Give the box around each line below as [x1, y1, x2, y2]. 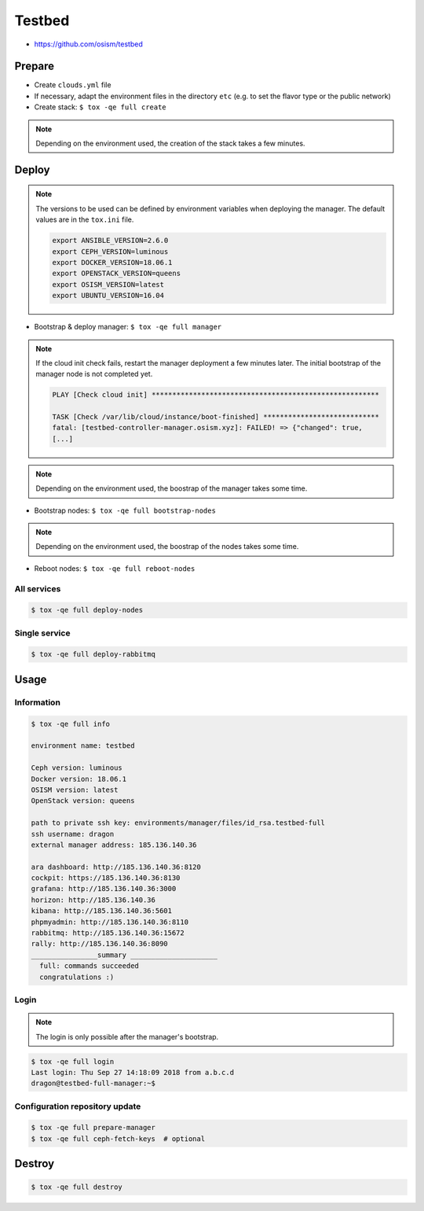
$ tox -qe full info [31, 720, 110, 728]
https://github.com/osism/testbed [34, 39, 143, 49]
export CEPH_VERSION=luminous [52, 247, 169, 256]
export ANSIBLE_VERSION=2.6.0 [52, 236, 169, 245]
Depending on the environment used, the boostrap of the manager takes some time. [35, 484, 308, 493]
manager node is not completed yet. [35, 370, 153, 379]
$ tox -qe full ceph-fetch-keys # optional [31, 1134, 206, 1143]
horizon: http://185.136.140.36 [31, 895, 156, 904]
